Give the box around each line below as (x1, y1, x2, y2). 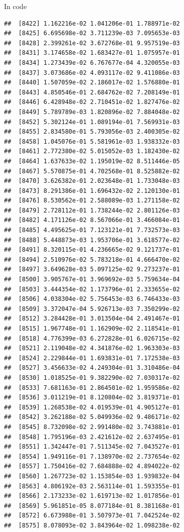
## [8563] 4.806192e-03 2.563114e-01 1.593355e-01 (4, 482, 180, 490)
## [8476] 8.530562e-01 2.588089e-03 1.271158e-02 (4, 197, 180, 204)
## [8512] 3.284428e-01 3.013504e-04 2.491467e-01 (4, 315, 180, 323)
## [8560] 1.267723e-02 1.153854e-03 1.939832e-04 (4, 472, 180, 480)
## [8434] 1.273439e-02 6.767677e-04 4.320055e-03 (4, 59, 180, 66)
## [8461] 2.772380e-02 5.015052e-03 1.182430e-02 (4, 148, 180, 155)
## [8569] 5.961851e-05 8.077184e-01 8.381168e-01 (4, 502, 180, 509)
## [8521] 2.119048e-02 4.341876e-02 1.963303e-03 (4, 345, 180, 352)
